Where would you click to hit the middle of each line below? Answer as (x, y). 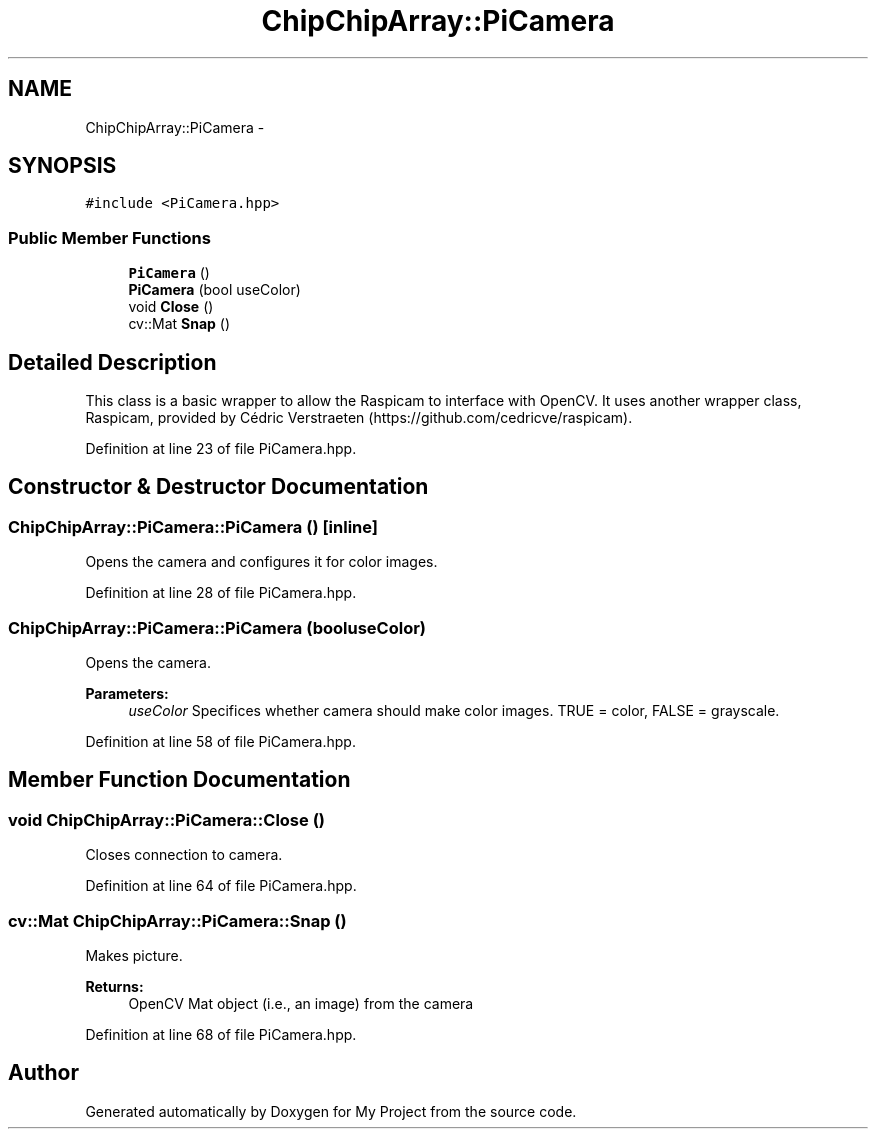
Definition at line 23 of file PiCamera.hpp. (221, 449)
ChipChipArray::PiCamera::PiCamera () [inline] (193, 526)
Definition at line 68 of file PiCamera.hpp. (221, 1034)
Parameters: (127, 693)
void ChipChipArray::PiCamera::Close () (166, 819)
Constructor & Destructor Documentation (218, 487)
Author (43, 1073)
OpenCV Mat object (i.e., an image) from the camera (301, 1003)
